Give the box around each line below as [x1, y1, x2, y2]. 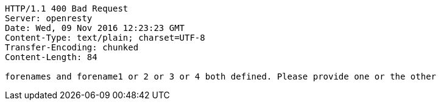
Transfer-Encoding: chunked [5, 42, 139, 52]
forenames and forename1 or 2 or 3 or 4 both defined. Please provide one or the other [5, 72, 437, 81]
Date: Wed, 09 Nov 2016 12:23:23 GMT [5, 23, 185, 33]
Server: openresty [5, 13, 93, 23]
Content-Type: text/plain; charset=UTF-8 [5, 33, 205, 42]
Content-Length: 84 [5, 52, 97, 62]
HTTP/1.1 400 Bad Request [5, 4, 129, 13]
